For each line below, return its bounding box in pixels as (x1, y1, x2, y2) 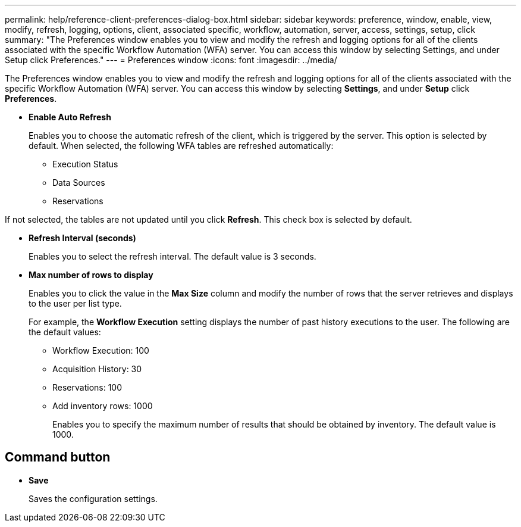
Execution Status (52, 159, 118, 169)
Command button (5, 450, 111, 465)
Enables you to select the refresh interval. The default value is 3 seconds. (29, 251, 316, 261)
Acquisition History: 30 (52, 364, 142, 374)
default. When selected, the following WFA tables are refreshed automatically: (29, 141, 334, 151)
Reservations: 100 (52, 382, 123, 392)
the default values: (29, 327, 101, 337)
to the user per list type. (29, 298, 122, 308)
